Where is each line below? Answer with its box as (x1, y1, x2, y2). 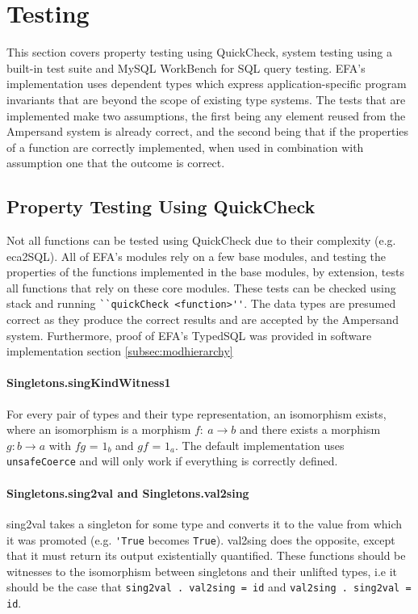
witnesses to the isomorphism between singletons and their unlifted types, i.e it (6, 562, 398, 579)
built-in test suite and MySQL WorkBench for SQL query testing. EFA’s (6, 59, 366, 76)
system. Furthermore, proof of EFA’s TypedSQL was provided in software (6, 326, 372, 343)
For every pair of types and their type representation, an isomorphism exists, (6, 405, 387, 422)
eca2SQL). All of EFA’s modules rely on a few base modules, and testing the (6, 247, 386, 264)
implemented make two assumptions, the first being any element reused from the (6, 107, 406, 124)
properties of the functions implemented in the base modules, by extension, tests (6, 263, 404, 280)
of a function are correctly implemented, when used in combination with (6, 138, 364, 155)
